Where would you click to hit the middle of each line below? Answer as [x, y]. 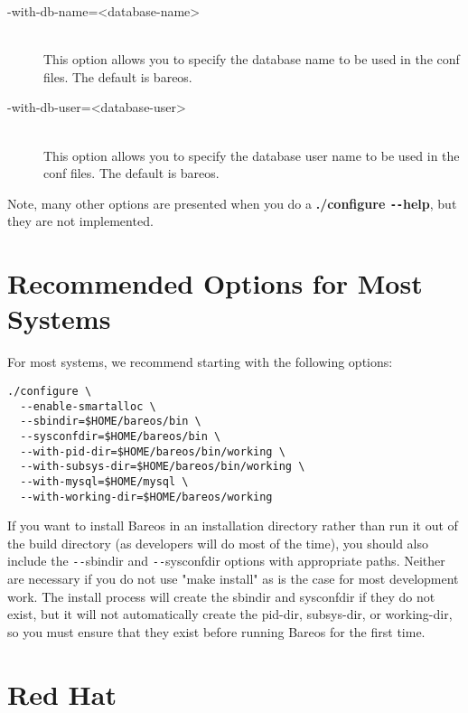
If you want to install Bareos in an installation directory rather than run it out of [233, 525]
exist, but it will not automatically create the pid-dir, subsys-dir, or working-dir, [230, 614]
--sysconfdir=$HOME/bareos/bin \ [121, 436]
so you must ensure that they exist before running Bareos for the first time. [216, 631]
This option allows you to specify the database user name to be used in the [252, 155]
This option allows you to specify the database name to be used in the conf [252, 59]
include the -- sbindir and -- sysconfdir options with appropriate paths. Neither [226, 561]
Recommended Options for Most [215, 283]
